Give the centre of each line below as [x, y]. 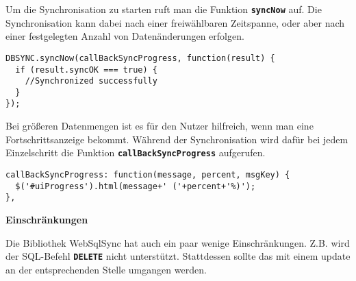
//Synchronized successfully [91, 81]
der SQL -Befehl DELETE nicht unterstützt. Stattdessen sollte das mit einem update [178, 256]
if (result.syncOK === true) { [86, 70]
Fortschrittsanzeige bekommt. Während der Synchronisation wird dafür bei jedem [177, 139]
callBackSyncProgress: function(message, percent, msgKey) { [148, 174]
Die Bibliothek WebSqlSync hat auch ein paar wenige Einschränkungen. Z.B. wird [178, 242]
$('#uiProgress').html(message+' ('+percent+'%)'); [136, 186]
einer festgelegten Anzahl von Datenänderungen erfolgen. [125, 36]
